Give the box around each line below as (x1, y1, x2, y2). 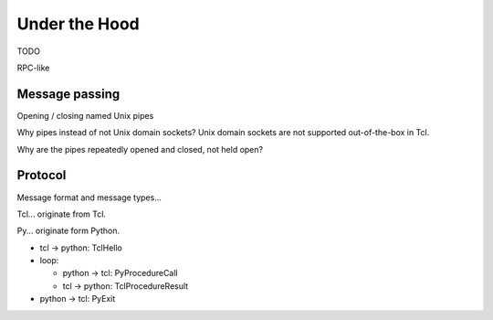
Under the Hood (16, 14, 141, 34)
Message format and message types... (16, 192, 162, 203)
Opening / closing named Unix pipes (16, 110, 154, 121)
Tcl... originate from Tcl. (16, 208, 107, 219)
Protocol (16, 167, 67, 183)
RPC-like (16, 62, 50, 73)
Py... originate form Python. (16, 225, 121, 237)
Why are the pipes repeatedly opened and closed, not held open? (16, 144, 264, 155)
